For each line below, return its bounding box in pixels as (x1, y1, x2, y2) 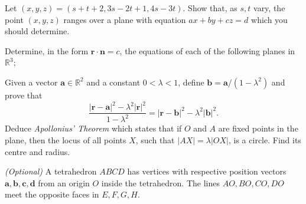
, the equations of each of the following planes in (119, 44, 295, 57)
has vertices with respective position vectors (127, 165, 287, 177)
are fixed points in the (218, 122, 298, 134)
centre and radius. (5, 145, 70, 157)
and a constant (86, 75, 141, 88)
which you (251, 13, 288, 25)
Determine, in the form (5, 44, 89, 57)
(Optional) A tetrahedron (5, 165, 97, 177)
